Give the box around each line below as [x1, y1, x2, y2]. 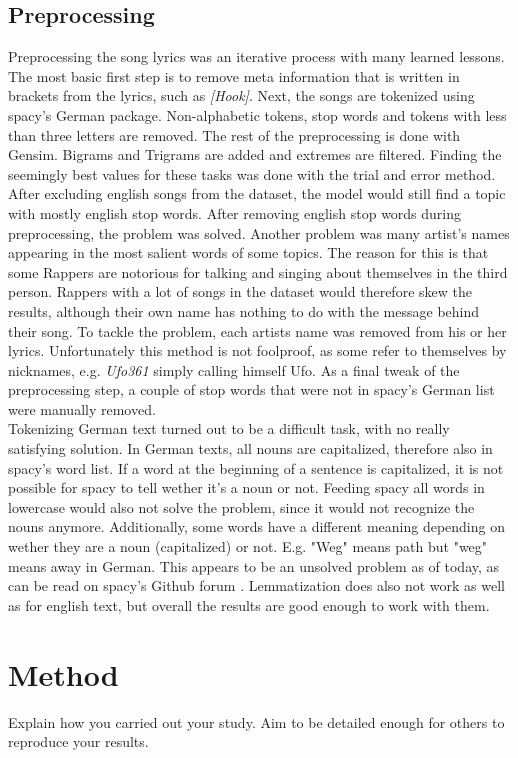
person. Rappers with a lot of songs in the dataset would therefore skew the [8, 281, 472, 302]
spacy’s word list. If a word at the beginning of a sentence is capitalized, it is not [8, 457, 504, 478]
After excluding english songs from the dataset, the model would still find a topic [8, 183, 506, 204]
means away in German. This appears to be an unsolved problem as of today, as [8, 555, 500, 576]
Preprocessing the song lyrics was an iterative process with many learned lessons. [8, 46, 505, 67]
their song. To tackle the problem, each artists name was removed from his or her [8, 320, 507, 341]
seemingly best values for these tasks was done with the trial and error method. [8, 163, 496, 184]
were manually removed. [8, 398, 156, 419]
